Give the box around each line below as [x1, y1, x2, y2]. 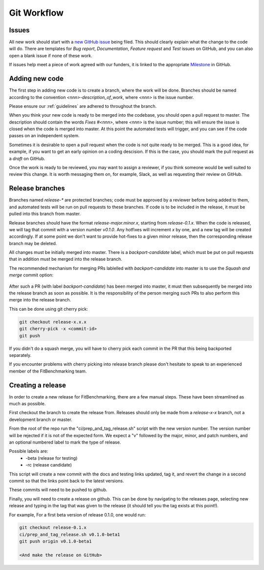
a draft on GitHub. [9, 155, 45, 161]
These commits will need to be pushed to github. [9, 487, 108, 493]
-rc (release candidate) [25, 462, 72, 468]
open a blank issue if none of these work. [9, 52, 92, 58]
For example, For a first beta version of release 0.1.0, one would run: [9, 512, 146, 518]
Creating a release [9, 381, 66, 389]
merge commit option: [9, 272, 54, 278]
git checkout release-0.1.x [19, 525, 87, 530]
